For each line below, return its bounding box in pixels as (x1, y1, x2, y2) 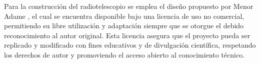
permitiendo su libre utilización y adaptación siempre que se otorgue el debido (4, 20, 244, 31)
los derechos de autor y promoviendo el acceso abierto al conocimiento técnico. (4, 49, 244, 60)
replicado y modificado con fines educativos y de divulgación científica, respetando (4, 40, 256, 50)
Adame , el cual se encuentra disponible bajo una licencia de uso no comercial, (4, 10, 244, 21)
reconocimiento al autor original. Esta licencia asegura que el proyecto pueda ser (4, 30, 250, 40)
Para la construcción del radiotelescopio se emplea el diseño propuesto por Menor (4, 1, 253, 11)
